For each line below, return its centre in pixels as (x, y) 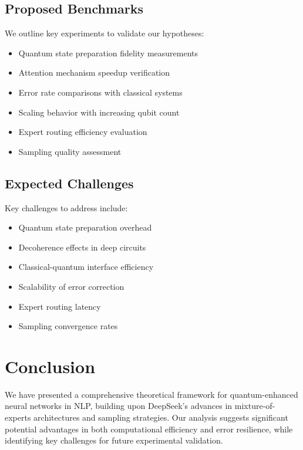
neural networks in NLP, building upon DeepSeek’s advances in (119, 406)
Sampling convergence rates (68, 326)
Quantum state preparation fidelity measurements (108, 53)
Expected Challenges (69, 183)
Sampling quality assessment (70, 151)
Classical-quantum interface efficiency (86, 267)
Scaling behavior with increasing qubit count (99, 112)
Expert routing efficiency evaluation (83, 132)
